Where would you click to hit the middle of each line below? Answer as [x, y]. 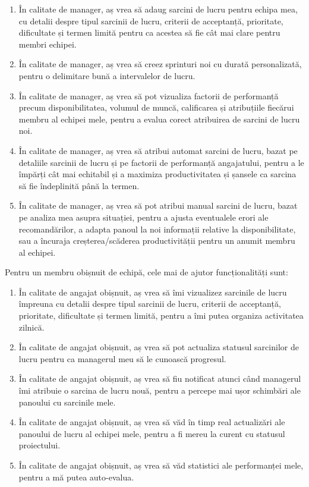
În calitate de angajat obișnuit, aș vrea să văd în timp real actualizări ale [152, 422]
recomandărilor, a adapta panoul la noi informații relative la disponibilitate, [157, 229]
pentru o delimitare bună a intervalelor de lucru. [107, 75]
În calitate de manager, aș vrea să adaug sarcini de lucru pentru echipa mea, [158, 9]
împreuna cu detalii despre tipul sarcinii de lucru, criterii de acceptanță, [150, 304]
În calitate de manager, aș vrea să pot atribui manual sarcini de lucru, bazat [158, 205]
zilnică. [31, 327]
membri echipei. [48, 44]
